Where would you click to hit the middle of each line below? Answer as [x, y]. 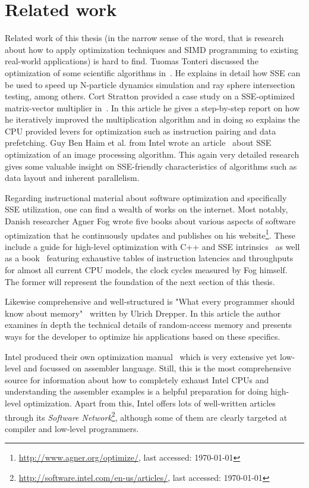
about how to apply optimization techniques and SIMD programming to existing [152, 49]
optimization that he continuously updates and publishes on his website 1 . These [150, 234]
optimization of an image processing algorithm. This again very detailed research [152, 154]
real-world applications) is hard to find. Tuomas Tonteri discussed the [132, 61]
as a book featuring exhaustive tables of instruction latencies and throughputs [149, 258]
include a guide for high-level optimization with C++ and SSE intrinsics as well [152, 246]
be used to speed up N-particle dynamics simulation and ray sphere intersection [150, 84]
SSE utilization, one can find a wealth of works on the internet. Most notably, [146, 209]
